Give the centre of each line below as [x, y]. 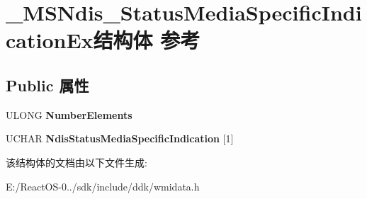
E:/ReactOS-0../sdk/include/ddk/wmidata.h [103, 186]
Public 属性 [47, 85]
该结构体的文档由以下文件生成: [77, 162]
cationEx [50, 40]
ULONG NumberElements [69, 114]
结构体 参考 [147, 40]
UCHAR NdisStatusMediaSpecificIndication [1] [120, 138]
